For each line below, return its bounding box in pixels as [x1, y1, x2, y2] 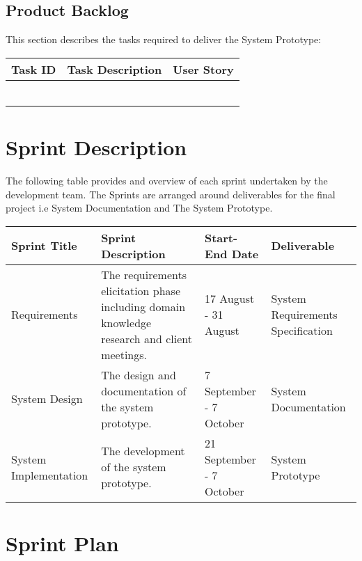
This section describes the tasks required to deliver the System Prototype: [6, 32, 322, 47]
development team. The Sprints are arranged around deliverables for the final [6, 187, 336, 201]
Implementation [11, 466, 88, 483]
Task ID [11, 61, 56, 77]
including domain [101, 298, 186, 315]
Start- [204, 229, 238, 246]
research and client [101, 330, 192, 347]
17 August [204, 290, 255, 307]
